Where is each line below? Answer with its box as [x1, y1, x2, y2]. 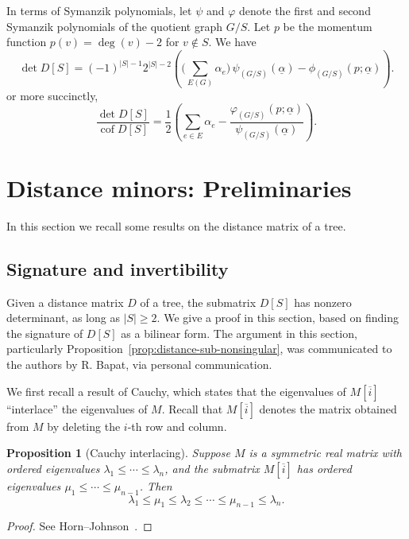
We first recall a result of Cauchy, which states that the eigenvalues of [6, 382, 346, 399]
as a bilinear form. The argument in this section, [121, 324, 357, 341]
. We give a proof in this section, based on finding [156, 309, 399, 326]
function [6, 33, 47, 50]
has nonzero [294, 293, 352, 310]
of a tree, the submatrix [140, 293, 257, 310]
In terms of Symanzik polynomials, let [6, 2, 192, 18]
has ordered [296, 460, 352, 476]
